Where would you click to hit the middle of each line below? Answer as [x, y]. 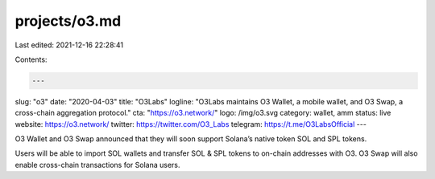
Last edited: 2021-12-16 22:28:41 [69, 45]
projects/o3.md [68, 21]
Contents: [31, 59]
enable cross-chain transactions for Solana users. [97, 165]
